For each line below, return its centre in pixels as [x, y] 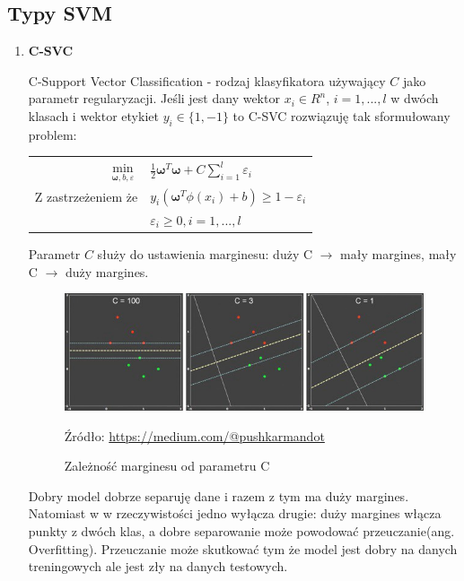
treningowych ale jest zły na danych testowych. [158, 566]
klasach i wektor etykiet [93, 115]
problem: [53, 134]
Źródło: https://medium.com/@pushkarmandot [194, 435]
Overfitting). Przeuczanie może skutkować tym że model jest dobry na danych [243, 548]
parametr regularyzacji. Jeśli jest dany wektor [154, 98]
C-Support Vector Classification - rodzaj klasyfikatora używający [207, 80]
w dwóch [415, 98]
